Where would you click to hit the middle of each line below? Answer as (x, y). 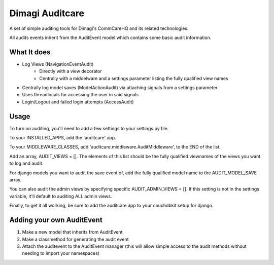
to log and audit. (26, 163)
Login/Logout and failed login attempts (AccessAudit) (78, 102)
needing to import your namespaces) (61, 253)
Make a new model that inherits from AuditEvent (72, 232)
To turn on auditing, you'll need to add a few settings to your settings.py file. (89, 128)
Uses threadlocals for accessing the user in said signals (80, 95)
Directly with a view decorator (71, 71)
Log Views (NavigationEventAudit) (58, 64)
